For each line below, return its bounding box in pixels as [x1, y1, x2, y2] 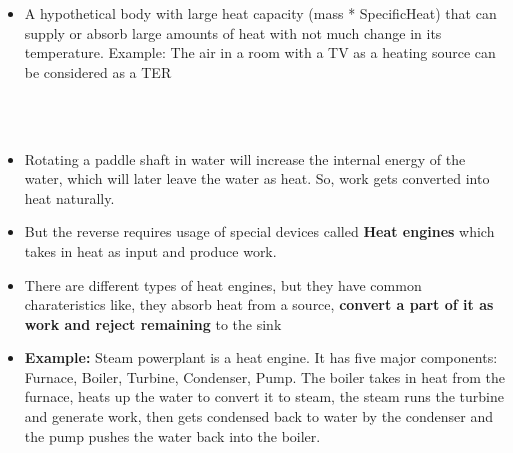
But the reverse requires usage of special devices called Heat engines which [24, 221, 495, 242]
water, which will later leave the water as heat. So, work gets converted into [24, 168, 490, 189]
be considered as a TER [24, 61, 172, 82]
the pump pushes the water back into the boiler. [24, 425, 321, 446]
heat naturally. [24, 187, 115, 208]
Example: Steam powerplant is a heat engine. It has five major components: [24, 347, 498, 368]
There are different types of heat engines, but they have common [24, 274, 422, 295]
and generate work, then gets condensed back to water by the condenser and [24, 406, 493, 427]
